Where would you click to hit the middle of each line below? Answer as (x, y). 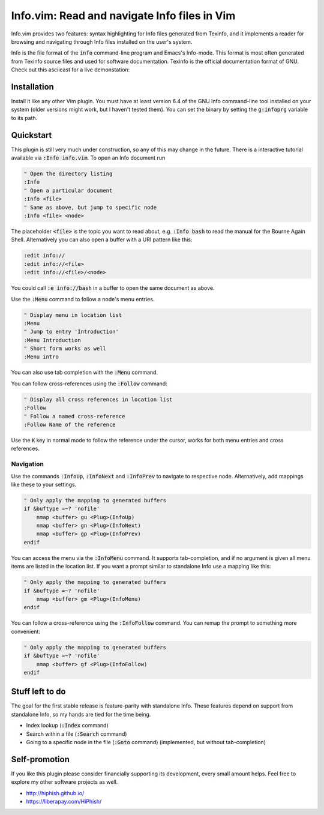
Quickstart (31, 135)
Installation (32, 87)
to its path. (24, 118)
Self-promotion (40, 759)
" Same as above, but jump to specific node (90, 207)
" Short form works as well (65, 349)
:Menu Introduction (52, 340)
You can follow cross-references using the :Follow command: (89, 383)
